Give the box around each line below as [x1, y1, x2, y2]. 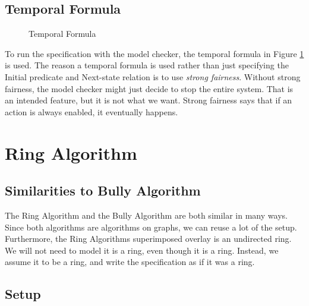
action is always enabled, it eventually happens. [5, 105, 178, 118]
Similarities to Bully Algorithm [5, 181, 201, 200]
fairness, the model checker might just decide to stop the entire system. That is [5, 82, 294, 94]
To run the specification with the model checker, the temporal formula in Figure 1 [5, 47, 304, 59]
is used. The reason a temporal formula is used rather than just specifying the [5, 59, 289, 71]
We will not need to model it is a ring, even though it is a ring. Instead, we [5, 244, 279, 256]
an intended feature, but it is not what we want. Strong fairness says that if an [5, 94, 292, 106]
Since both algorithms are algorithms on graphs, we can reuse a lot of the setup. [5, 220, 297, 233]
